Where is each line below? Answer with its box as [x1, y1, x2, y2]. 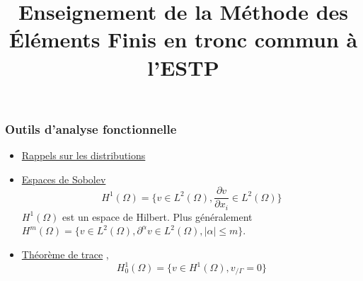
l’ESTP [147, 52, 219, 81]
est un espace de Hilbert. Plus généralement [62, 209, 253, 224]
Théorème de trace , [21, 246, 109, 261]
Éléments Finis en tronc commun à [8, 25, 358, 54]
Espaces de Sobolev [21, 171, 106, 186]
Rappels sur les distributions [21, 148, 146, 163]
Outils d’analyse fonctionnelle [5, 120, 177, 137]
